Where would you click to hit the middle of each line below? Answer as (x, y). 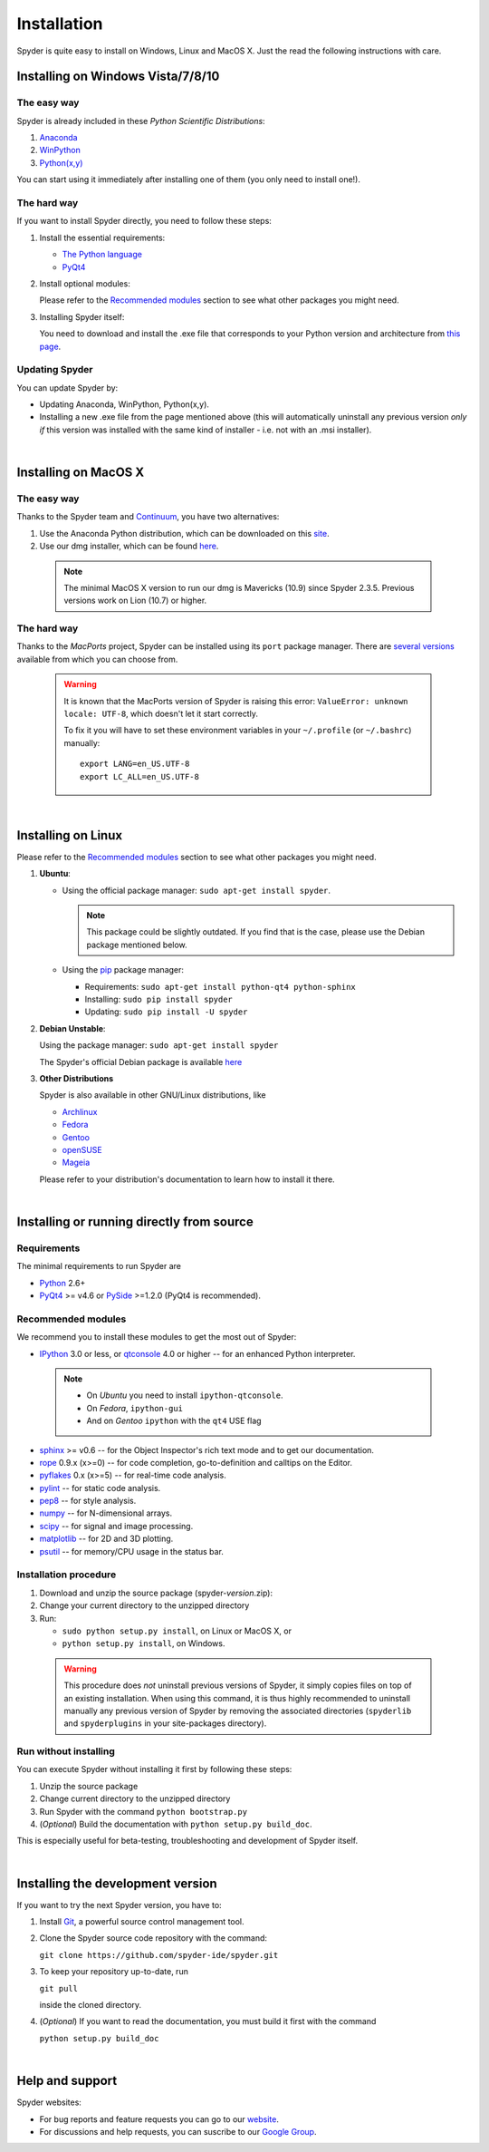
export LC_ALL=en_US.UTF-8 (139, 776)
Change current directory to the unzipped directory (135, 1798)
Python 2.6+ (62, 1283)
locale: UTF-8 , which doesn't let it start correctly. (161, 714)
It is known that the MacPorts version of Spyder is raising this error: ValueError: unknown (236, 701)
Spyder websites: (49, 2102)
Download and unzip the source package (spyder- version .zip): (156, 1593)
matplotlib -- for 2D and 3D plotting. (106, 1539)
